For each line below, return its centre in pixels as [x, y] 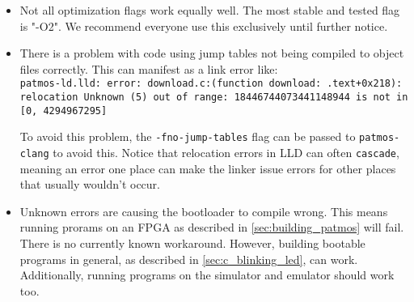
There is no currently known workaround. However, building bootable [192, 243]
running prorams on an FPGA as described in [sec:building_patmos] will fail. [212, 227]
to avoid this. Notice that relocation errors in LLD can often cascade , [226, 152]
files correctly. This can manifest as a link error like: [149, 68]
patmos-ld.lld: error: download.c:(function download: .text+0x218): [211, 84]
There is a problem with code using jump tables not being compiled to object [212, 53]
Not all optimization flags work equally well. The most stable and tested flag [210, 10]
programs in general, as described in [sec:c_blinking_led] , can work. [189, 259]
